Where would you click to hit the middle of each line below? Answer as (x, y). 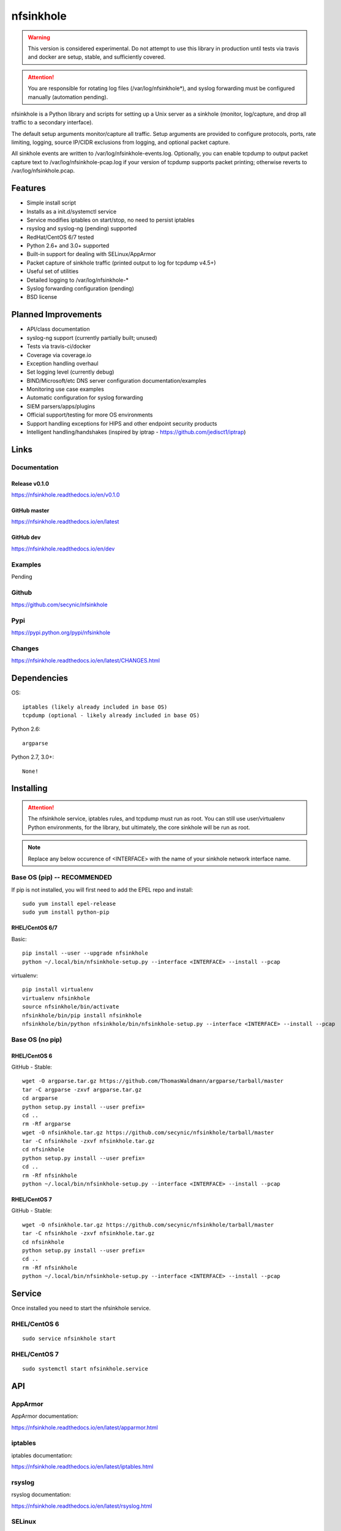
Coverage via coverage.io (59, 355)
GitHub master (30, 510)
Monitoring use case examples (65, 389)
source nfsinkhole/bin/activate (71, 1007)
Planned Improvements (57, 314)
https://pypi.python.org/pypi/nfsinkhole (61, 633)
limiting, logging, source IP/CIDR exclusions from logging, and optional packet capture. (121, 142)
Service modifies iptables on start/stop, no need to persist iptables (111, 220)
